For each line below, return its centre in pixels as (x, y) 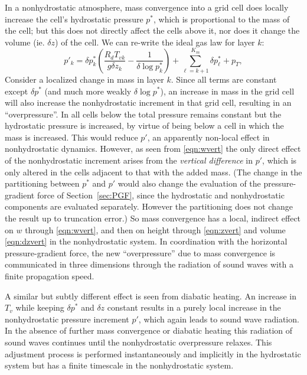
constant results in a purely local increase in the (194, 307)
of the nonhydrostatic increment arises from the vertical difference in (129, 160)
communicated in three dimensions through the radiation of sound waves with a (149, 264)
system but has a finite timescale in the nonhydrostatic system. (119, 365)
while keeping (40, 307)
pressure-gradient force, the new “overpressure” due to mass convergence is (140, 252)
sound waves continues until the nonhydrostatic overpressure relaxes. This (138, 342)
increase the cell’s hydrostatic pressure (74, 19)
